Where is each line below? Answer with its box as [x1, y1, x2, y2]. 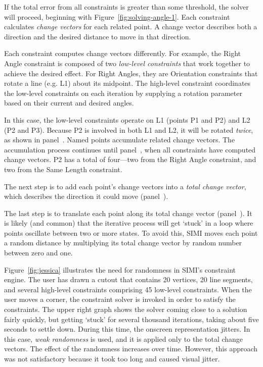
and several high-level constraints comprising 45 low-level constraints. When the [4, 284, 252, 294]
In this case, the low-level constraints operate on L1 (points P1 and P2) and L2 [4, 114, 250, 125]
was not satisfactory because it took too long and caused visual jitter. [4, 353, 220, 363]
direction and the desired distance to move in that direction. [4, 31, 191, 41]
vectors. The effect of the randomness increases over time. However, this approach [4, 343, 258, 354]
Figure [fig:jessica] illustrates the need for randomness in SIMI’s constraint [4, 264, 236, 275]
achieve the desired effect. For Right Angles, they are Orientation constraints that [4, 68, 258, 78]
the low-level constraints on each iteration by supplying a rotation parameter [4, 87, 242, 98]
